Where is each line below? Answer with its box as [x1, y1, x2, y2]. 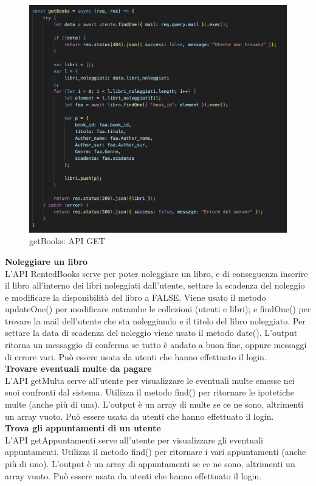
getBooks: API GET [29, 234, 105, 247]
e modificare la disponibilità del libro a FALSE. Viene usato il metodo [5, 290, 266, 303]
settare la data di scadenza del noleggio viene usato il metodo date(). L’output [5, 326, 298, 339]
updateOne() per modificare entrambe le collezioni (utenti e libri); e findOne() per [5, 303, 311, 315]
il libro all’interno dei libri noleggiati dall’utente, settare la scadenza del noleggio [5, 279, 305, 292]
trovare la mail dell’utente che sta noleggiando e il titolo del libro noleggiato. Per [5, 314, 306, 327]
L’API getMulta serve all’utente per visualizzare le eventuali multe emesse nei [5, 374, 295, 386]
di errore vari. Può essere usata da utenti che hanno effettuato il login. [5, 350, 267, 363]
